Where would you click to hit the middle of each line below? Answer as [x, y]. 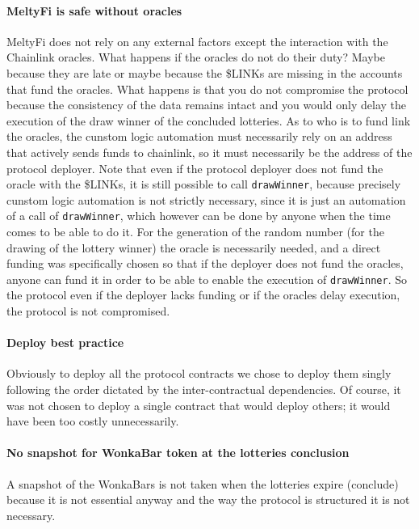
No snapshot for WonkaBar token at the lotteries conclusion [178, 453]
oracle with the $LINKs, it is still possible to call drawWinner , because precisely [204, 184]
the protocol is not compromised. [88, 311]
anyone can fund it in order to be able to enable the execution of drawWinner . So [207, 279]
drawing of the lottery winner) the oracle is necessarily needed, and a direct [194, 247]
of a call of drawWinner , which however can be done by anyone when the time [199, 216]
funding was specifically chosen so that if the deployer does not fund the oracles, [205, 263]
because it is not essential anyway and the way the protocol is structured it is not [208, 499]
